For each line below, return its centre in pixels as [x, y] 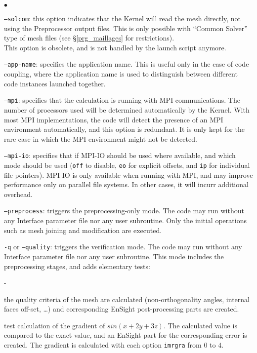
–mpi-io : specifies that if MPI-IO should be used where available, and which [120, 155]
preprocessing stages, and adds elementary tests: [77, 266]
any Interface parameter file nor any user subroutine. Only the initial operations [125, 220]
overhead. [18, 194]
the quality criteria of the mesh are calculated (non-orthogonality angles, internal [127, 299]
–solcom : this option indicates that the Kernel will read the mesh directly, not [123, 18]
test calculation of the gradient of [55, 325]
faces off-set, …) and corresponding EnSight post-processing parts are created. [122, 309]
